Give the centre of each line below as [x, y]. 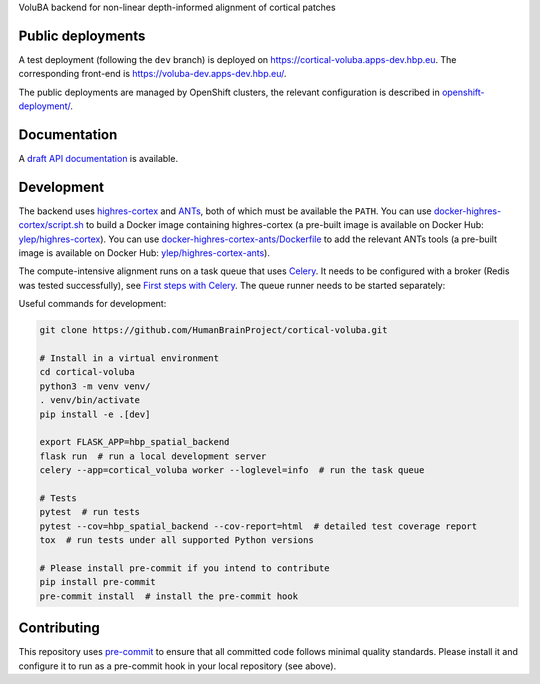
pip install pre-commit [98, 582]
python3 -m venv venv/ [95, 386]
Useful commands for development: [92, 304]
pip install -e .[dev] [95, 414]
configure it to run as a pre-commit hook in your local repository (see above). [177, 666]
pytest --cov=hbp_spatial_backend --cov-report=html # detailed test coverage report [258, 526]
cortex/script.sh [51, 225]
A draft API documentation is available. [98, 158]
